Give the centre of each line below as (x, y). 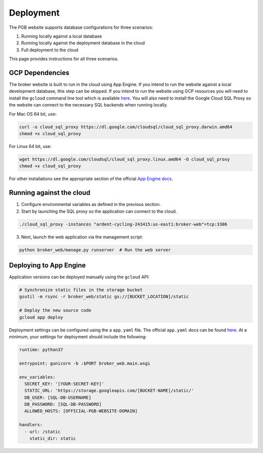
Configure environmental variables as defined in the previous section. (91, 205)
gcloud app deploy (41, 317)
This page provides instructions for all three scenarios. (64, 59)
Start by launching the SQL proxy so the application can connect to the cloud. (99, 211)
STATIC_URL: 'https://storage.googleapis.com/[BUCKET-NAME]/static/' (109, 391)
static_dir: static (53, 439)
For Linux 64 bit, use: (30, 146)
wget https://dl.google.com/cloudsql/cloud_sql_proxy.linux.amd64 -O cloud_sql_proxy (124, 159)
